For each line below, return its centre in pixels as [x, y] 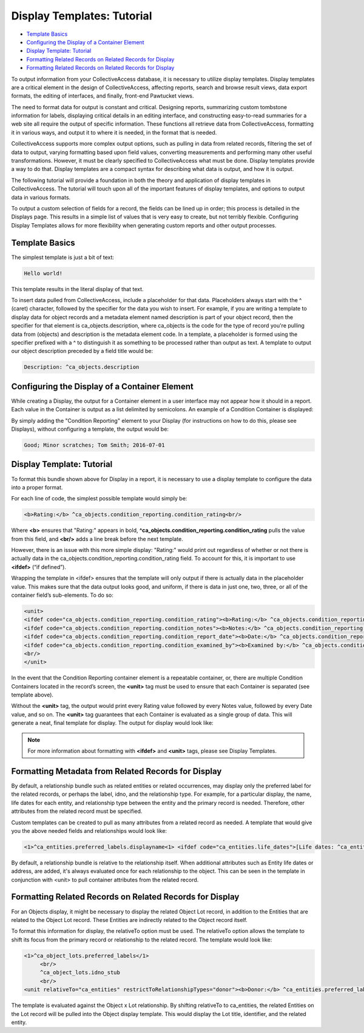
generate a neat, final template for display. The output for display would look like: [112, 723]
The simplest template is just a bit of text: [63, 257]
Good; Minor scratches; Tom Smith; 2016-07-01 [94, 445]
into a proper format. [37, 487]
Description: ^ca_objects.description [82, 367]
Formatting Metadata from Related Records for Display [116, 771]
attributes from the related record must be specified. [77, 811]
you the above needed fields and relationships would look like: [89, 830]
